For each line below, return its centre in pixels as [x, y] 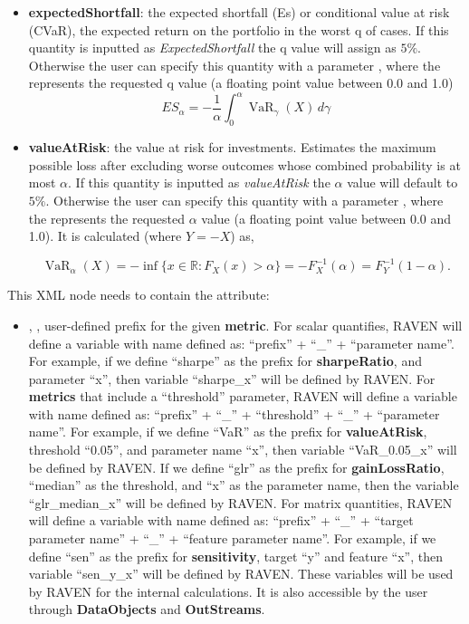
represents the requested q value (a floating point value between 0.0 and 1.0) [241, 83]
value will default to [402, 182]
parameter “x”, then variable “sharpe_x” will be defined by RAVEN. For [232, 378]
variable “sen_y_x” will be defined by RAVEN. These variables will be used [241, 574]
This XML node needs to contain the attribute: [139, 295]
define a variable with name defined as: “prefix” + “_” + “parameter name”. [241, 343]
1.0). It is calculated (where [105, 236]
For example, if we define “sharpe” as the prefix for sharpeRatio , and [225, 361]
